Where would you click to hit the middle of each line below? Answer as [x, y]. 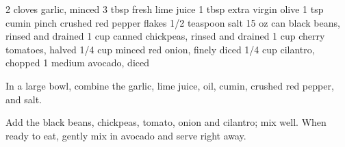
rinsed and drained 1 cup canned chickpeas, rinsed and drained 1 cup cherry [165, 36]
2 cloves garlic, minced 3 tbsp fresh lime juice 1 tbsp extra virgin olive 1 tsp [165, 9]
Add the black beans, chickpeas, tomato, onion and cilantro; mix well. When [166, 122]
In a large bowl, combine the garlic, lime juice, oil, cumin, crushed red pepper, [170, 85]
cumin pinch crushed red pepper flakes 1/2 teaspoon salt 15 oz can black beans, [173, 22]
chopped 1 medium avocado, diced [77, 63]
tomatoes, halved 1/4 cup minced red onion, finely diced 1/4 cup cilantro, [160, 49]
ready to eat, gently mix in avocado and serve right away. [126, 135]
